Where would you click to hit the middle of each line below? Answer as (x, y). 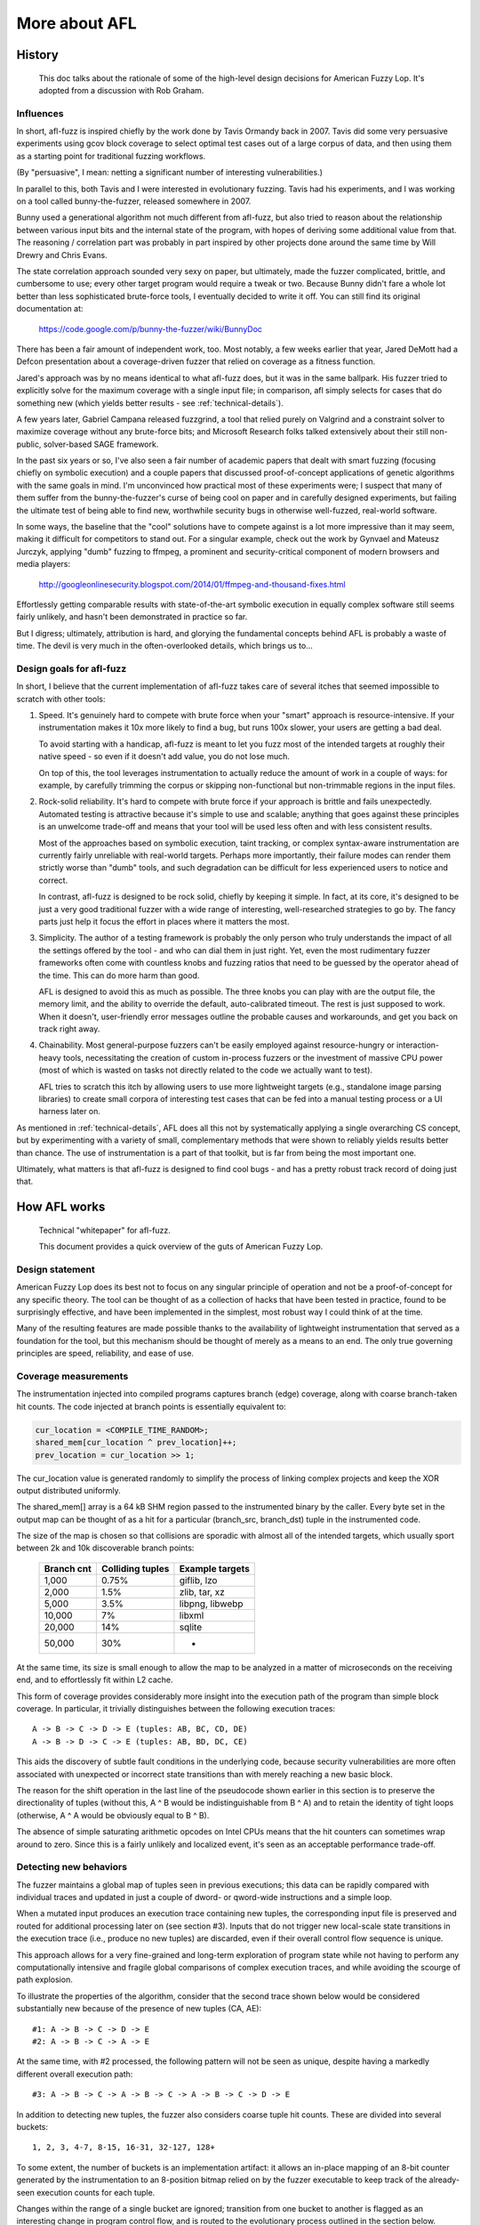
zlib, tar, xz (202, 1591)
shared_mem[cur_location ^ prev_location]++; (136, 1443)
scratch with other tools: (61, 699)
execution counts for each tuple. (96, 2192)
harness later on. (70, 1112)
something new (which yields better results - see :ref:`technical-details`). (150, 403)
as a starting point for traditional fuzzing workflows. (111, 156)
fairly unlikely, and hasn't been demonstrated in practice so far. (132, 617)
